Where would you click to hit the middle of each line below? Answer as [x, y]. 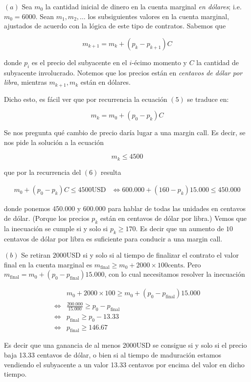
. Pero [192, 264]
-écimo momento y [159, 62]
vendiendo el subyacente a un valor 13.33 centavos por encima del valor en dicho [124, 364]
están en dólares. [105, 82]
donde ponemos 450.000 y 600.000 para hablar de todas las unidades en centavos [125, 208]
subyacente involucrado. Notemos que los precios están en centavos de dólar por [123, 72]
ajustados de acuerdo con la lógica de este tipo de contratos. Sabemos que [115, 26]
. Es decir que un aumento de [180, 228]
